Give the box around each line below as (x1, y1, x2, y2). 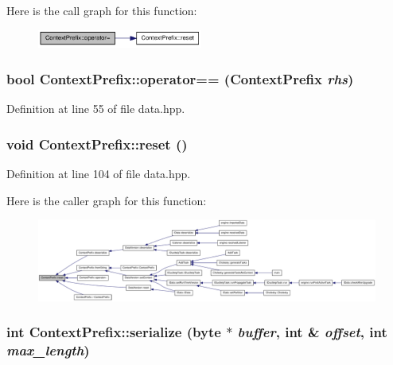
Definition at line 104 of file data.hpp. (6, 165, 191, 182)
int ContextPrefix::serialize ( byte (6, 322, 221, 342)
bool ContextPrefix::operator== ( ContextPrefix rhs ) (6, 68, 354, 88)
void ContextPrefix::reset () (6, 134, 188, 153)
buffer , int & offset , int (237, 322, 387, 342)
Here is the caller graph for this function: (6, 192, 207, 208)
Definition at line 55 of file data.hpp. (6, 100, 185, 117)
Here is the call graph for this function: (6, 2, 197, 18)
